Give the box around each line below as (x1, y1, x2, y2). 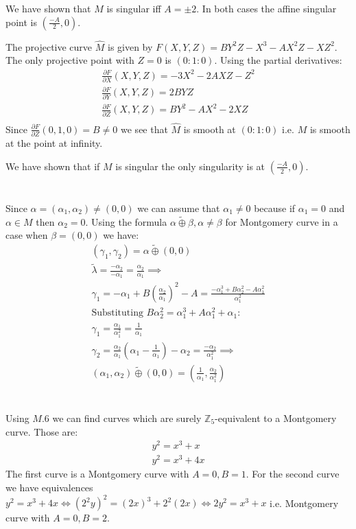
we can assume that (137, 200, 220, 215)
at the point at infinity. (5, 136, 103, 150)
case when (5, 228, 48, 242)
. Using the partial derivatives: (214, 53, 342, 67)
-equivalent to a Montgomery (215, 410, 337, 425)
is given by (107, 39, 153, 54)
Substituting (91, 308, 143, 318)
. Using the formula (85, 214, 167, 228)
